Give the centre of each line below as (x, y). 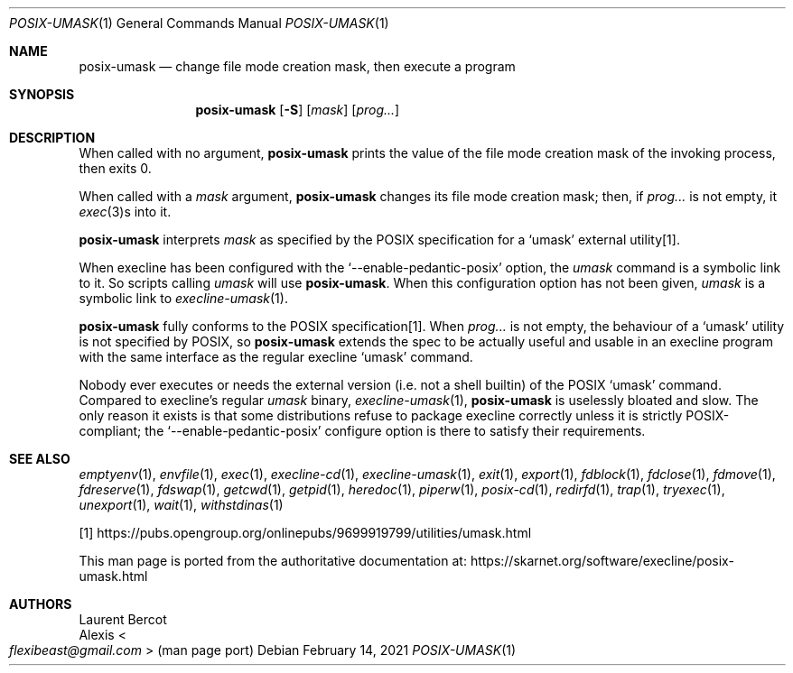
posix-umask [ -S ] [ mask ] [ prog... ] (298, 110)
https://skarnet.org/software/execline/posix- (602, 561)
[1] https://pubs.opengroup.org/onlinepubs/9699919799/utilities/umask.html (305, 533)
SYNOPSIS (42, 94)
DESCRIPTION (52, 138)
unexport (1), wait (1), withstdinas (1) (181, 505)
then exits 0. (115, 168)
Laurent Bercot (123, 619)
